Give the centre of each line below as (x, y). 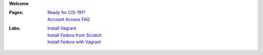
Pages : (16, 13)
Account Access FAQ (69, 19)
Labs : (15, 28)
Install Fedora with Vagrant (74, 42)
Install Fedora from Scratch (75, 35)
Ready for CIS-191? (66, 13)
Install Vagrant (62, 28)
